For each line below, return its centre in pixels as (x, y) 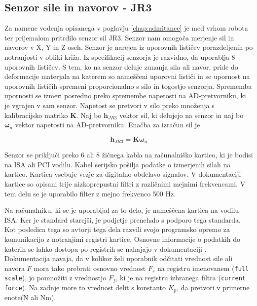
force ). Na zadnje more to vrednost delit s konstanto (85, 287)
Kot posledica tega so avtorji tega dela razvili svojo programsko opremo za (117, 229)
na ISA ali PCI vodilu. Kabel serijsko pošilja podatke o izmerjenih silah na (118, 164)
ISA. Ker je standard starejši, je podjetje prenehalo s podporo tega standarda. (123, 219)
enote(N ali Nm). (30, 297)
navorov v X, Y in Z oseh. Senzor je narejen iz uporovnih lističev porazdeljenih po (129, 47)
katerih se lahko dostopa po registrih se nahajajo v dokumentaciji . (106, 249)
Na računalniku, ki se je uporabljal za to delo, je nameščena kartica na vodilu (122, 210)
